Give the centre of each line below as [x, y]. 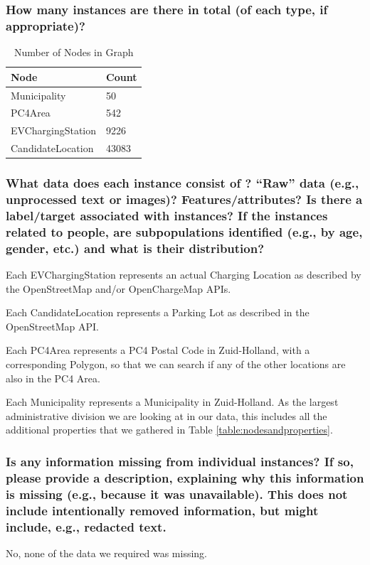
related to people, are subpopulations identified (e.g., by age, [184, 231]
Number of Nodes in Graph [74, 52]
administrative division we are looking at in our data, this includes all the [166, 415]
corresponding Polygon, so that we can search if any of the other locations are [176, 364]
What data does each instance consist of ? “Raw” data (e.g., [183, 183]
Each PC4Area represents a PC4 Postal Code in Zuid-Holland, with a [158, 350]
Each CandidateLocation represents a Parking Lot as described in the [158, 312]
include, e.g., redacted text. [86, 526]
